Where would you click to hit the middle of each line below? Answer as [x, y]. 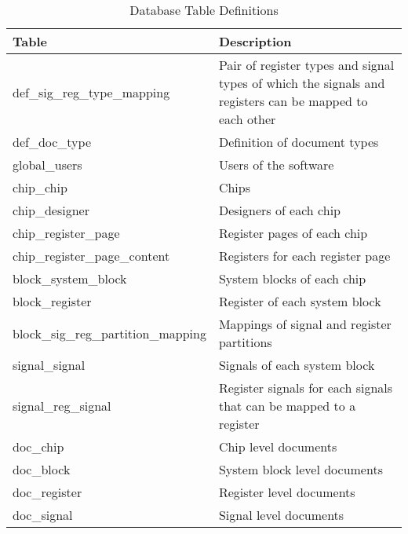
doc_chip [38, 446]
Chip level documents [278, 446]
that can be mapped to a [287, 406]
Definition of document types [299, 142]
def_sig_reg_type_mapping [91, 92]
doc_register [47, 492]
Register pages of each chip [293, 233]
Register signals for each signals [306, 388]
